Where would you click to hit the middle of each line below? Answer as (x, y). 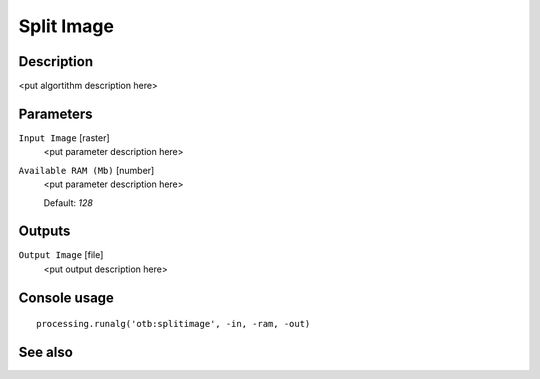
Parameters (55, 113)
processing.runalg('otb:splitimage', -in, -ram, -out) (173, 324)
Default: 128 (68, 202)
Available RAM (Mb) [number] (86, 170)
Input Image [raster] (64, 137)
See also (46, 352)
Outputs (44, 231)
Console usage (66, 297)
